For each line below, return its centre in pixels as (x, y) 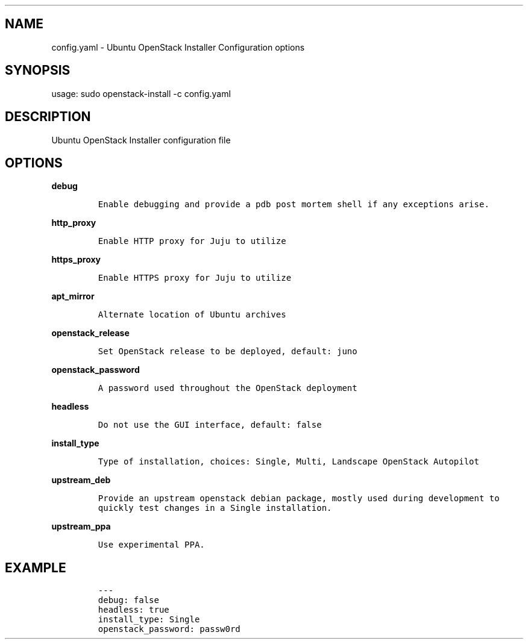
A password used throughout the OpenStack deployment (228, 388)
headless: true (134, 610)
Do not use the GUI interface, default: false (210, 425)
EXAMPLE (36, 567)
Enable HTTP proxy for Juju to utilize (192, 241)
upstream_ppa (81, 527)
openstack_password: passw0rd (169, 629)
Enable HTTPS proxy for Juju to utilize (195, 278)
